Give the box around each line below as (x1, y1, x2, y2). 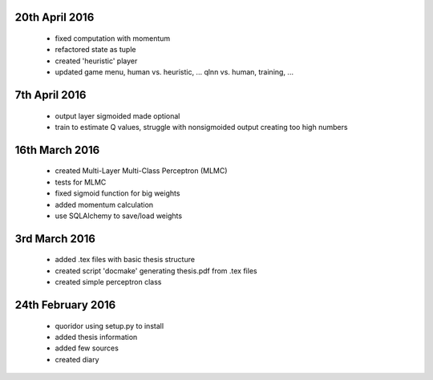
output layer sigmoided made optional (55, 111, 180, 120)
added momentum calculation (55, 200, 154, 209)
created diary (55, 354, 99, 364)
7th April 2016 (14, 88, 87, 102)
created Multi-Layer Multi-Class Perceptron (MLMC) (55, 166, 228, 176)
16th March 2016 (14, 143, 100, 156)
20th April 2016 (14, 10, 95, 24)
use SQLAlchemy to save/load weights (55, 211, 183, 220)
